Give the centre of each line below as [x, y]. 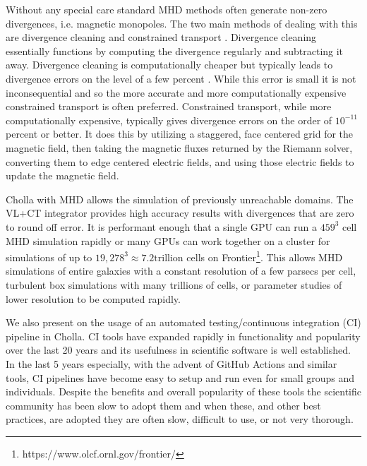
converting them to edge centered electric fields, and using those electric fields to [180, 161]
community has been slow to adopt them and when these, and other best [163, 405]
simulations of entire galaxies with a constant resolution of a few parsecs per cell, [181, 271]
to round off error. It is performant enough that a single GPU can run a [161, 226]
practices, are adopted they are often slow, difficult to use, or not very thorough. [180, 419]
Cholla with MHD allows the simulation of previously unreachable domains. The [180, 199]
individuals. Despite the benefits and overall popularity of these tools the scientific [183, 392]
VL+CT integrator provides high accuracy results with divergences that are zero [180, 213]
